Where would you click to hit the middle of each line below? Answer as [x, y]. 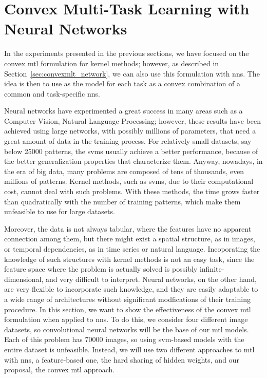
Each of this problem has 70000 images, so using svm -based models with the [124, 339]
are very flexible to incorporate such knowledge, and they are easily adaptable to [131, 289]
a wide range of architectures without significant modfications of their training [127, 299]
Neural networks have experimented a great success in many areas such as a [123, 111]
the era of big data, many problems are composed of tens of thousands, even [124, 171]
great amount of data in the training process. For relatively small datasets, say [128, 141]
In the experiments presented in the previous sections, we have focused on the [127, 53]
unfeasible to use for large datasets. [60, 211]
